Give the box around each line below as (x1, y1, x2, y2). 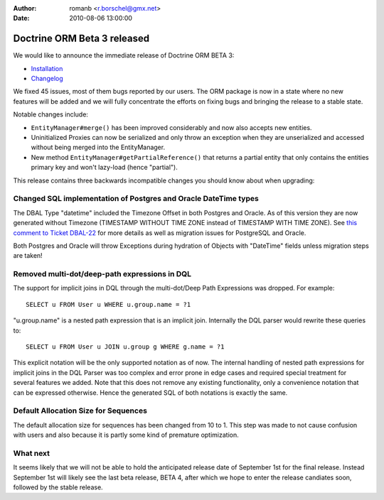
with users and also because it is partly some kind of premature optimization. (13, 430, 239, 440)
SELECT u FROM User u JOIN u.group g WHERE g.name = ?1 (26, 343, 225, 351)
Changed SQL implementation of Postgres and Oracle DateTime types (13, 194, 259, 204)
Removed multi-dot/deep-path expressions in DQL (13, 269, 192, 279)
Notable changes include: (13, 110, 89, 119)
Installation (31, 64, 63, 72)
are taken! (13, 251, 43, 260)
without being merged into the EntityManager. (31, 143, 166, 152)
